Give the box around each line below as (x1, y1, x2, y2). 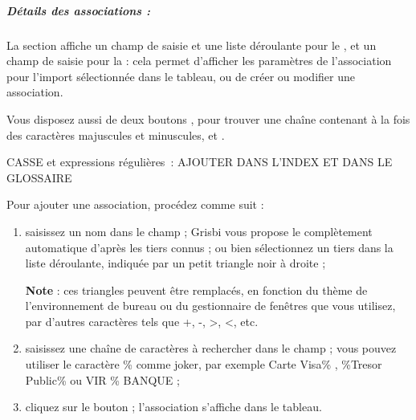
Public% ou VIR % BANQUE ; (25, 371, 180, 388)
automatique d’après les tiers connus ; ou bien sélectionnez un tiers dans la (25, 239, 394, 255)
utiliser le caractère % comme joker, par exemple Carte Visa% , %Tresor (25, 356, 382, 373)
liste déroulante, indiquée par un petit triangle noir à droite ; (25, 255, 326, 271)
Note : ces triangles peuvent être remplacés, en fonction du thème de (25, 281, 368, 298)
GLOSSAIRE (6, 169, 72, 186)
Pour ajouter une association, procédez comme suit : (6, 196, 264, 213)
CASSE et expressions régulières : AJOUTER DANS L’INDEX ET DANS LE (6, 153, 393, 170)
